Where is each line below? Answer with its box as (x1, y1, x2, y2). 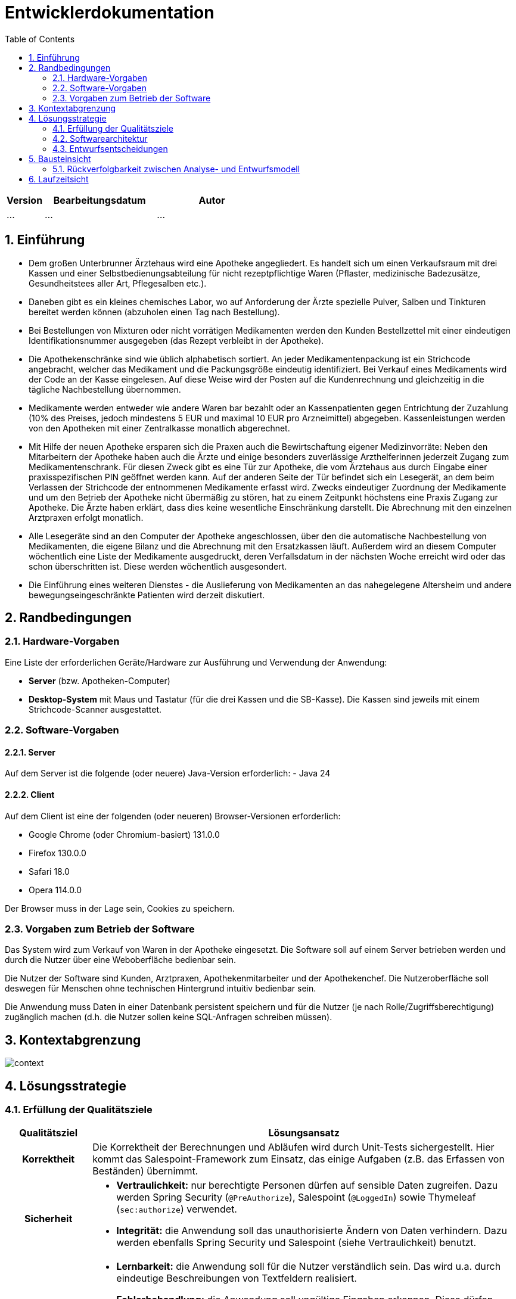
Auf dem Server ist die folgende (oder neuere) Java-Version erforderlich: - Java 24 (5, 768, 331, 779)
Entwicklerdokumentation (5, 2, 215, 23)
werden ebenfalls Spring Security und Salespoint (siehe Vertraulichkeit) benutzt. (116, 1236, 477, 1249)
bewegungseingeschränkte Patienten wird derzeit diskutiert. (29, 589, 265, 600)
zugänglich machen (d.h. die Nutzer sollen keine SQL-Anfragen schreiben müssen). (5, 1012, 332, 1023)
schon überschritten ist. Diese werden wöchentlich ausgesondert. (29, 561, 287, 571)
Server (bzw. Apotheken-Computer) (29, 675, 170, 686)
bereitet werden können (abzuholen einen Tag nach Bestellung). (29, 306, 280, 317)
